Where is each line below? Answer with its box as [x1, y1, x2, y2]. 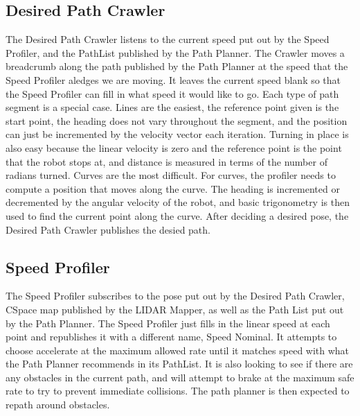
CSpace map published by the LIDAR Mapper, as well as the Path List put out [6, 302, 344, 316]
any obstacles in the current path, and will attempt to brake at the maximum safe [6, 370, 354, 384]
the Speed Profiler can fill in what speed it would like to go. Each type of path [6, 86, 339, 101]
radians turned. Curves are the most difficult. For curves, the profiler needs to [6, 168, 336, 182]
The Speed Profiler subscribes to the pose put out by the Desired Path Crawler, [6, 288, 345, 303]
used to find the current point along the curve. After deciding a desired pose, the [6, 208, 349, 223]
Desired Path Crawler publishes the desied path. [6, 222, 210, 236]
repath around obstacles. [6, 397, 110, 412]
